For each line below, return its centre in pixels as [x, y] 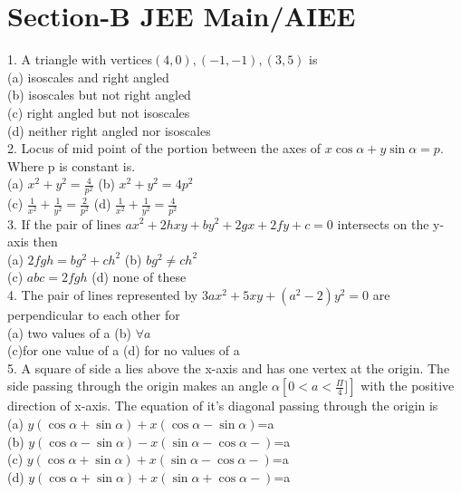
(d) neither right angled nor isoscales [109, 130]
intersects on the [383, 223]
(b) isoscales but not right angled [99, 95]
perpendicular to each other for [94, 314]
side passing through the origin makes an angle [138, 386]
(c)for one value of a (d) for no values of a [124, 350]
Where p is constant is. [72, 165]
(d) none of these [139, 277]
